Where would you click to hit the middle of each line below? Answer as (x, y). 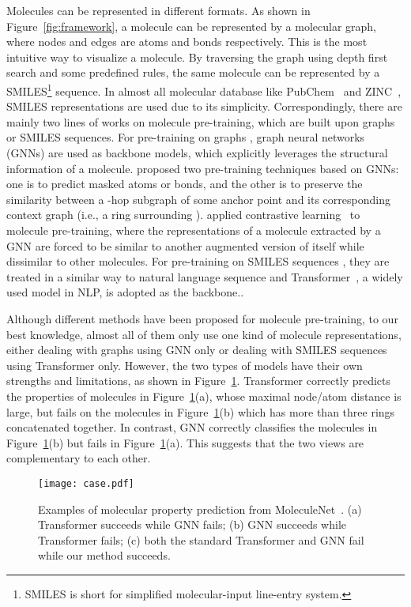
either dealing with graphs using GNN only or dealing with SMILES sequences (197, 350)
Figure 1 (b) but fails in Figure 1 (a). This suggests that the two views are (185, 442)
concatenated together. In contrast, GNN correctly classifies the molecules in (192, 427)
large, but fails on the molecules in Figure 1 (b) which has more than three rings (201, 411)
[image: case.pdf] (86, 483)
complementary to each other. (79, 458)
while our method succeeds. (104, 555)
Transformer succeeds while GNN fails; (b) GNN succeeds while (192, 524)
